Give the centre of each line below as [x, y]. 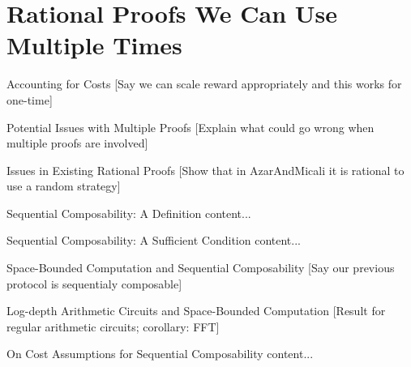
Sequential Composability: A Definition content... [129, 213]
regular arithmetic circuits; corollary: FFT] [113, 326]
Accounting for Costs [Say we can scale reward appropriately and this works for [204, 84]
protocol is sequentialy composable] [94, 283]
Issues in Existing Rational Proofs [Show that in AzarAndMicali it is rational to [205, 170]
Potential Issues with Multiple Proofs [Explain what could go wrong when [191, 127]
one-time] [30, 99]
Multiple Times [94, 45]
